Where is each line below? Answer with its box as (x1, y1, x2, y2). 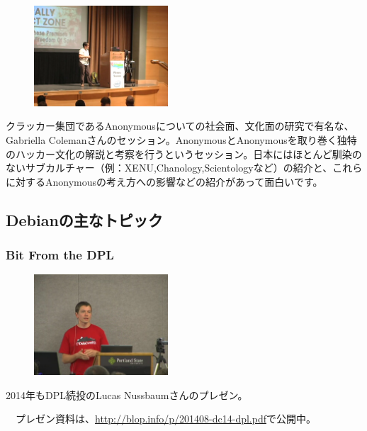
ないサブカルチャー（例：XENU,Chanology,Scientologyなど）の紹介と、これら (6, 160, 363, 175)
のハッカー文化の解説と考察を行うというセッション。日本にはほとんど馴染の (6, 146, 362, 161)
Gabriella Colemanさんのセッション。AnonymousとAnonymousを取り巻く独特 (6, 132, 357, 147)
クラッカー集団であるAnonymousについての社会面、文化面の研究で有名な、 (6, 118, 354, 133)
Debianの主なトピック (6, 208, 163, 230)
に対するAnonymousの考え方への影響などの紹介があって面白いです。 (6, 174, 323, 189)
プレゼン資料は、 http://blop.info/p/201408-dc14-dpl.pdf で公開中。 (15, 411, 316, 426)
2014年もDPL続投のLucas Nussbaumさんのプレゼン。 (6, 387, 248, 402)
